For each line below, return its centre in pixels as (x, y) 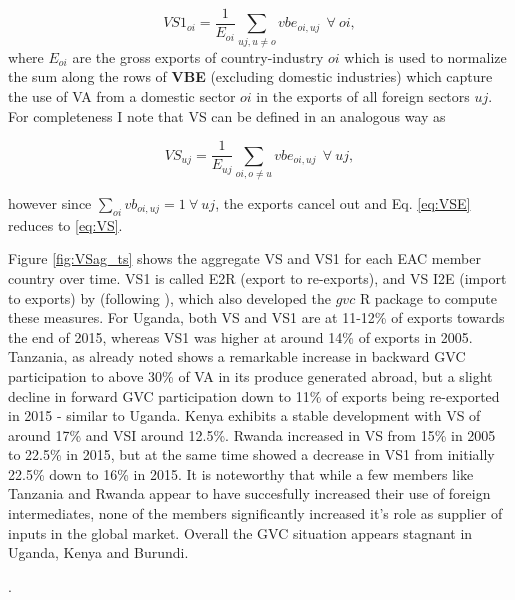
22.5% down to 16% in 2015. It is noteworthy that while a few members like (241, 473)
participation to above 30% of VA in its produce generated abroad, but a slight (250, 375)
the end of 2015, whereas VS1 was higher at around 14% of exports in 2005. (240, 336)
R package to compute (428, 297)
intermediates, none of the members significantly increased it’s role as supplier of (255, 513)
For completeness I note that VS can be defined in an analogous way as (227, 115)
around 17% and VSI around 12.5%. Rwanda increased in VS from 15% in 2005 (252, 434)
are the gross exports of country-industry (198, 56)
